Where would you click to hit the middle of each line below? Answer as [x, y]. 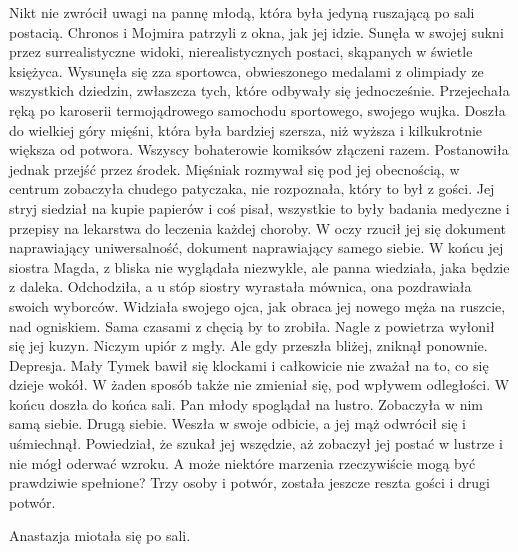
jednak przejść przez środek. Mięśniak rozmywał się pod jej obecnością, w [234, 168]
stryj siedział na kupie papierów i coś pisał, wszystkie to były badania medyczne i [259, 207]
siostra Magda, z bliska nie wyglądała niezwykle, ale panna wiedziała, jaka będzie [259, 266]
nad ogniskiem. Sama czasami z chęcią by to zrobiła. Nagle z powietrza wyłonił [252, 325]
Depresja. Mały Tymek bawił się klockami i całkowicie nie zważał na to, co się [249, 364]
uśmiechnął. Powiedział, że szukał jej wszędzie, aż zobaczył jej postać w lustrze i [256, 443]
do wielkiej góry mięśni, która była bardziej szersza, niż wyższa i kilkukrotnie [246, 129]
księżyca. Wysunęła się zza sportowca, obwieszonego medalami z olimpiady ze [246, 70]
